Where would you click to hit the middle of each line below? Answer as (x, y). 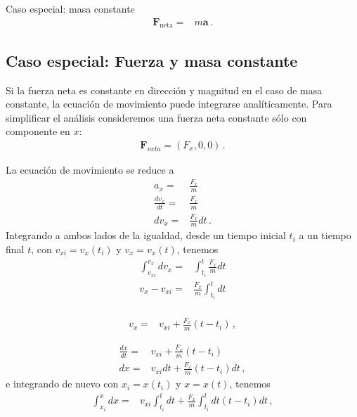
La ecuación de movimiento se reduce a (90, 170)
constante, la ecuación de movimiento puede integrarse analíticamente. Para (169, 104)
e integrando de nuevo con (62, 384)
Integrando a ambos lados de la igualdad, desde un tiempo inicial (146, 235)
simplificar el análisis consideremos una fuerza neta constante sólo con (156, 117)
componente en (38, 131)
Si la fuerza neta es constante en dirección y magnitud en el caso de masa (164, 90)
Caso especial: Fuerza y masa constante (152, 60)
